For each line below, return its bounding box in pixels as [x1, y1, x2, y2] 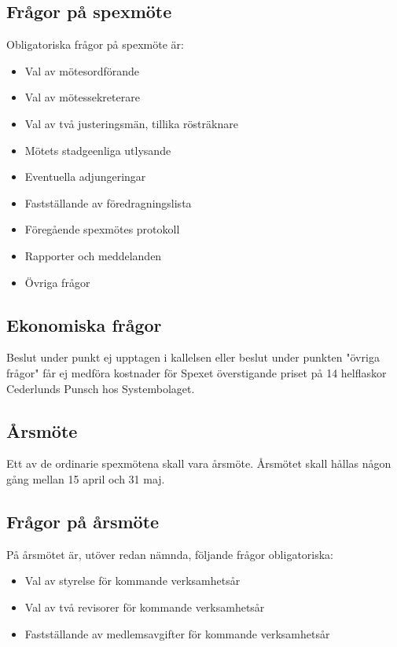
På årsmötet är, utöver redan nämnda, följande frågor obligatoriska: [6, 546, 334, 562]
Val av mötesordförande [24, 62, 140, 79]
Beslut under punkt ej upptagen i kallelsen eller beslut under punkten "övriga [6, 349, 380, 366]
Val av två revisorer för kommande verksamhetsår [24, 598, 265, 615]
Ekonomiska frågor [6, 312, 162, 336]
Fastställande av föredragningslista [24, 194, 192, 211]
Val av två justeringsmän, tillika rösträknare [24, 115, 238, 131]
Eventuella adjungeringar [24, 168, 146, 185]
